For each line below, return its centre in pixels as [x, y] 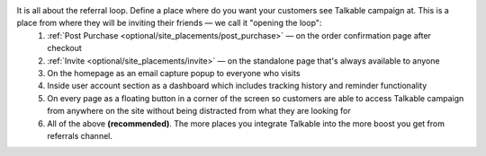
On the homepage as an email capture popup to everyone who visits [174, 73]
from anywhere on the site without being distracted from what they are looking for [199, 111]
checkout [65, 48]
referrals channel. [80, 135]
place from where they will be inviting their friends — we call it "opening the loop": [169, 23]
